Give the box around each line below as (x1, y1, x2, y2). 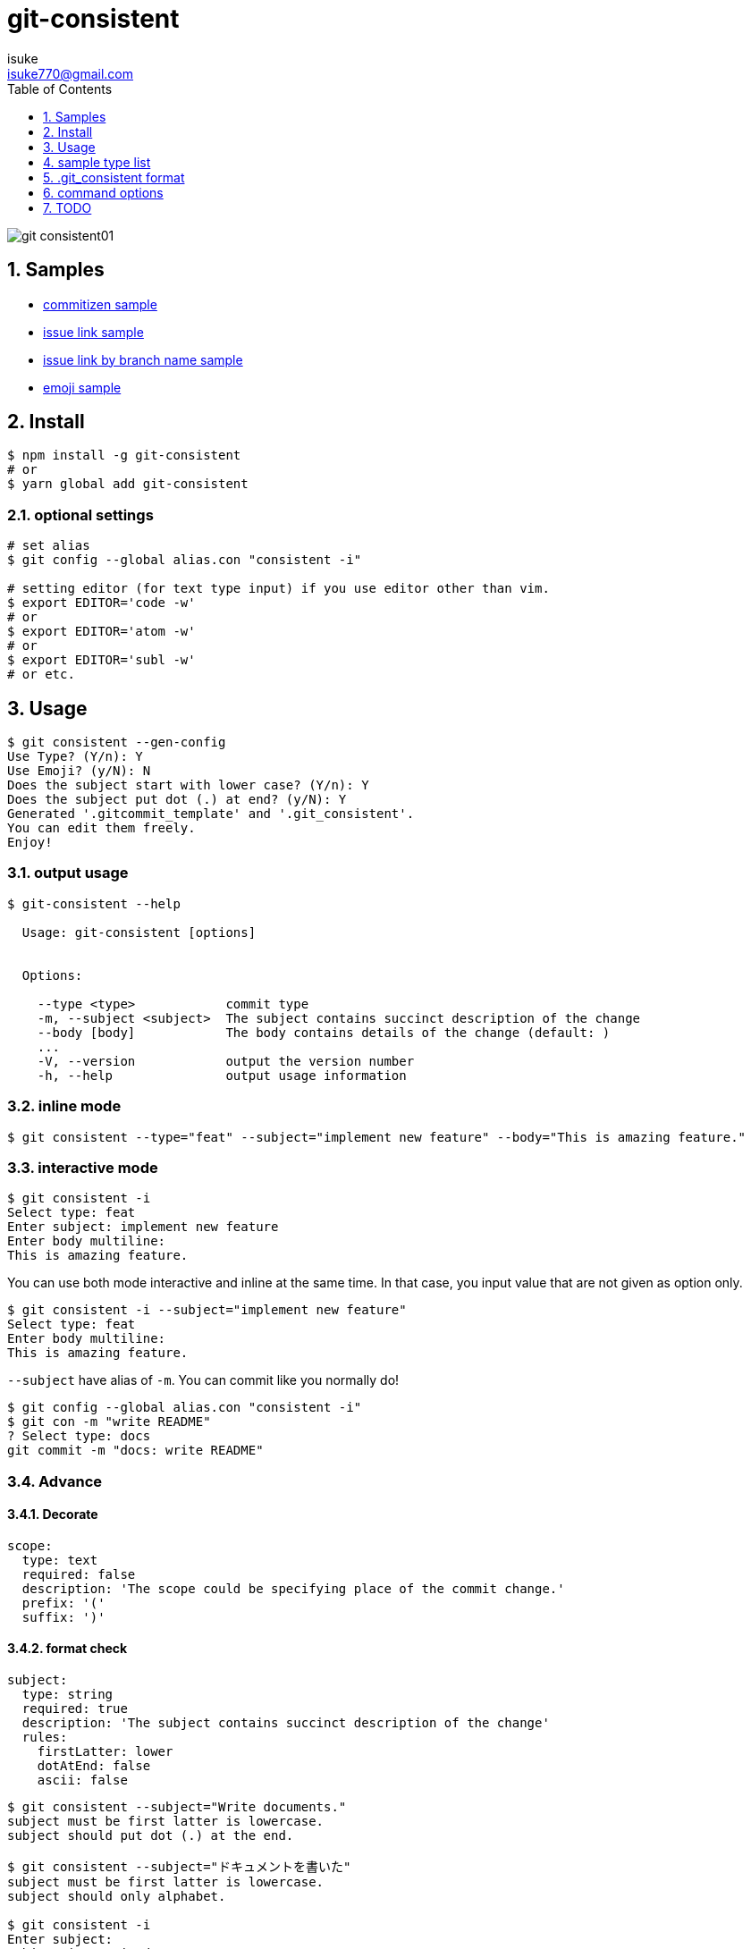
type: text (21, 1552, 98, 1567)
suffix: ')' (21, 1609, 105, 1624)
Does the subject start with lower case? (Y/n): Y (7, 778, 369, 793)
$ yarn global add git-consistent (7, 477, 249, 492)
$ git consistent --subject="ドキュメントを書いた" (7, 1860, 351, 1875)
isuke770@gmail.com (7, 65, 134, 81)
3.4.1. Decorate (7, 1506, 98, 1523)
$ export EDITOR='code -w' (7, 595, 196, 611)
